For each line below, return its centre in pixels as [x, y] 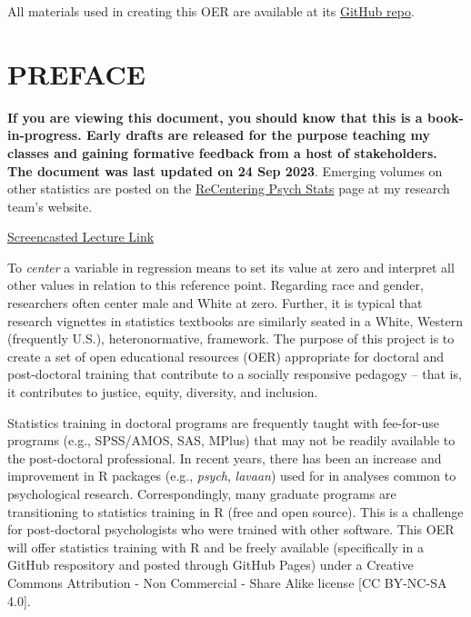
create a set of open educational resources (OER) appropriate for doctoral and [226, 356]
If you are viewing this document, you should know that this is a [215, 117]
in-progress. [45, 135]
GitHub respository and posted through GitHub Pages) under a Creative [210, 565]
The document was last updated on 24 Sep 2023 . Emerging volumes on [225, 170]
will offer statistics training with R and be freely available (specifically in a [215, 547]
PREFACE [76, 73]
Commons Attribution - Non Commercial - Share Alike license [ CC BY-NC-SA [227, 582]
